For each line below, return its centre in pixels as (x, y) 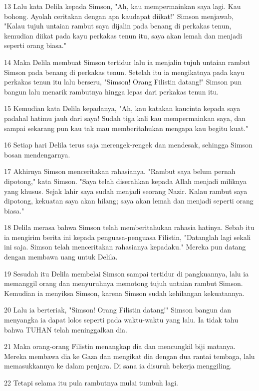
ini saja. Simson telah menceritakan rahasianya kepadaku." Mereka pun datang (125, 247)
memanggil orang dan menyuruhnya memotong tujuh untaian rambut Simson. (124, 283)
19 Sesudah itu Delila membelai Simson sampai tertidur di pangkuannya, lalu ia (127, 273)
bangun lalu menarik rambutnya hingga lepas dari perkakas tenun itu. (112, 91)
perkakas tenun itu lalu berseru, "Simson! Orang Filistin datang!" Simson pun (123, 82)
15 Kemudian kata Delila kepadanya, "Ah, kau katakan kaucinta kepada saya (122, 108)
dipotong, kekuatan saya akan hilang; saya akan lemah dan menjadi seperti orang (129, 201)
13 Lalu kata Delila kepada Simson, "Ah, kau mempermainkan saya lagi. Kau (123, 6)
